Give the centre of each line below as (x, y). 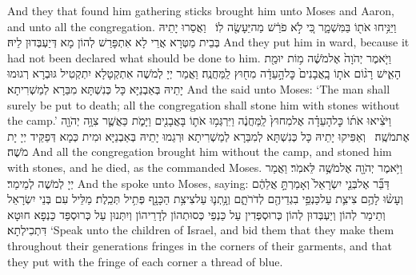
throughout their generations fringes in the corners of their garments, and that (200, 245)
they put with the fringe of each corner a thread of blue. (145, 261)
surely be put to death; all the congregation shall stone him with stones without (204, 104)
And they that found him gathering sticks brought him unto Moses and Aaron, (201, 10)
